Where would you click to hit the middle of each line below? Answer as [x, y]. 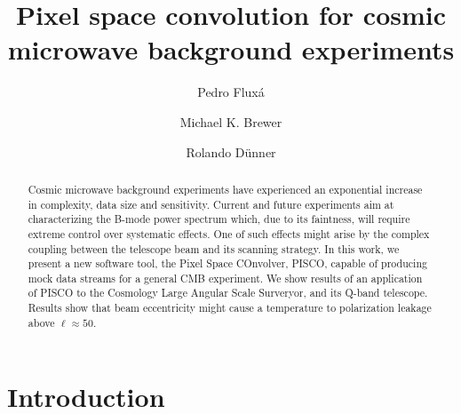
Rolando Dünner [231, 151]
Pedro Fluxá [231, 92]
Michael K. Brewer [231, 121]
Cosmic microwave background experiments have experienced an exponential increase [225, 189]
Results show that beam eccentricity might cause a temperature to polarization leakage [230, 308]
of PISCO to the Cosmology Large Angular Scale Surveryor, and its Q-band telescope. [228, 293]
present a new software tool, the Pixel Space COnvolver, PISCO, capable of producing [227, 263]
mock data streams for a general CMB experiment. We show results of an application [225, 278]
